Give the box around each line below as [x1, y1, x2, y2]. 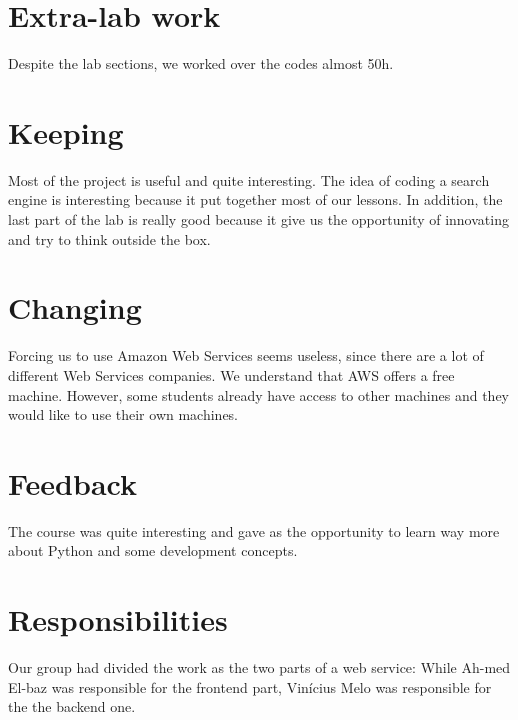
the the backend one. [8, 696, 136, 717]
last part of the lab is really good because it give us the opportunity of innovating [8, 209, 509, 230]
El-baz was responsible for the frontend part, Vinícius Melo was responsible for [8, 676, 492, 697]
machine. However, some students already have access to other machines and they [8, 384, 509, 405]
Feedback [8, 462, 137, 503]
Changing [8, 287, 142, 328]
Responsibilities [8, 599, 228, 640]
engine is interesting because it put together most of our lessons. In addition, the [8, 189, 503, 210]
